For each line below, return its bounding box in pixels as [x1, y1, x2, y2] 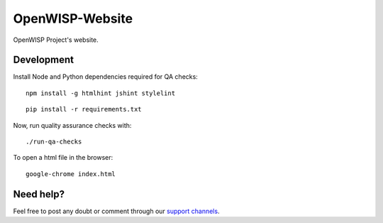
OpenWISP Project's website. [13, 36, 99, 44]
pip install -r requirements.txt [26, 105, 142, 114]
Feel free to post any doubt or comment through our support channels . [13, 207, 220, 215]
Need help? [13, 188, 65, 200]
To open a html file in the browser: [13, 153, 113, 162]
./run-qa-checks [26, 138, 82, 146]
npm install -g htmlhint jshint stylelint [26, 89, 176, 97]
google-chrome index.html [26, 170, 116, 178]
